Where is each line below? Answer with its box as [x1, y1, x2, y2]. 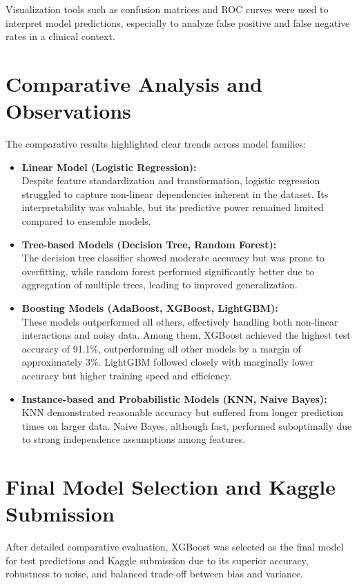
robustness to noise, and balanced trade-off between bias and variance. [6, 566, 303, 581]
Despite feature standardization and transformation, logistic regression [21, 173, 320, 188]
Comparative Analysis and [6, 69, 263, 97]
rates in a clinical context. [6, 29, 115, 43]
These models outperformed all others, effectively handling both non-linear [21, 314, 338, 328]
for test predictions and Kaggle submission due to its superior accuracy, [6, 553, 309, 567]
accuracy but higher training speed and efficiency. [21, 368, 232, 382]
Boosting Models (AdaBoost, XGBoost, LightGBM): [21, 301, 278, 315]
